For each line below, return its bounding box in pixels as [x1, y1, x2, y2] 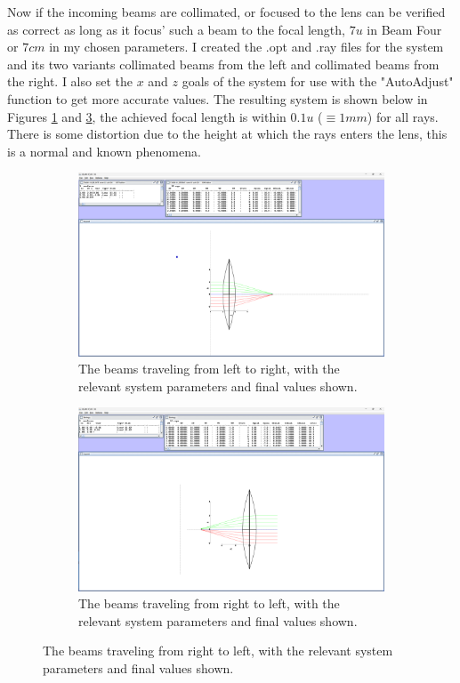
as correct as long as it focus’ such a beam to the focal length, [7, 20, 345, 38]
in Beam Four [367, 20, 442, 38]
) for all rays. [367, 107, 439, 125]
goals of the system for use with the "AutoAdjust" [182, 72, 454, 91]
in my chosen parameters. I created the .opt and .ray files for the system [49, 37, 444, 56]
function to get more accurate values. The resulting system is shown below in [7, 89, 428, 108]
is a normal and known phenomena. [7, 141, 201, 160]
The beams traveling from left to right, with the [78, 359, 340, 378]
